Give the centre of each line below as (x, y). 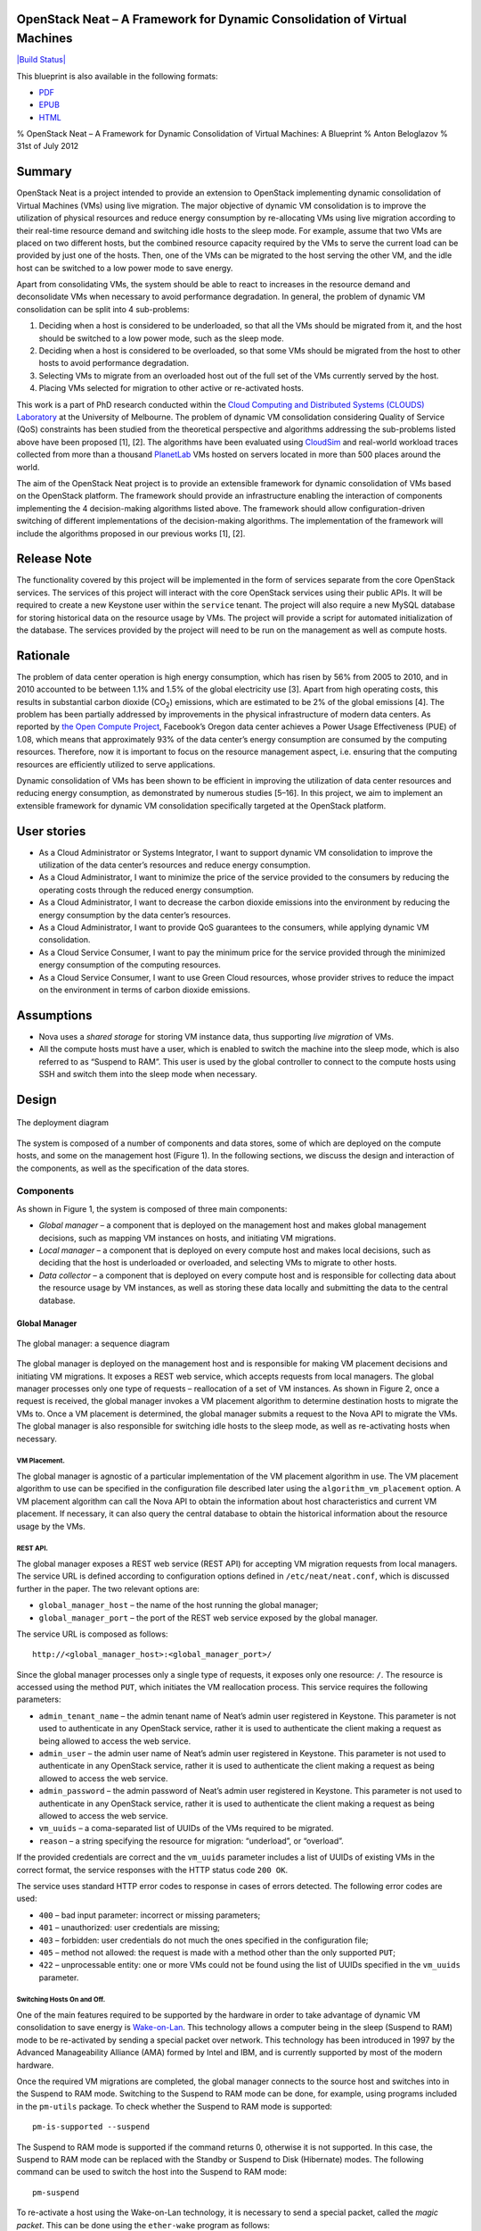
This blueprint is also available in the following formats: (117, 76)
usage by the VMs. (51, 1526)
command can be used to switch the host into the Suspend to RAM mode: (152, 2172)
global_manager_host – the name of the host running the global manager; (179, 1605)
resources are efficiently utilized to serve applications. (116, 764)
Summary (44, 172)
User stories (51, 831)
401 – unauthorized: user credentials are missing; (129, 1928)
